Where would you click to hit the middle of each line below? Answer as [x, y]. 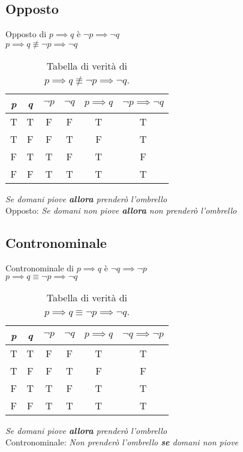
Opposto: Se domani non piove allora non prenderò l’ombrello [121, 210]
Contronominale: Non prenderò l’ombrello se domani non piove [122, 442]
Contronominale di [40, 268]
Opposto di [26, 34]
